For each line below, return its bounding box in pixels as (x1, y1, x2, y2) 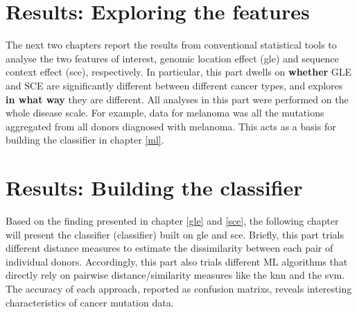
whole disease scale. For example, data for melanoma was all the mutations (6, 105, 324, 120)
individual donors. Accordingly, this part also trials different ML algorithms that (6, 254, 348, 268)
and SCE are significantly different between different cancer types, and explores (6, 78, 343, 92)
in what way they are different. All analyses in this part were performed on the (6, 92, 349, 106)
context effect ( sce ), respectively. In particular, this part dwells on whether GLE (6, 64, 352, 79)
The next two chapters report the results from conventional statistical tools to (6, 37, 337, 52)
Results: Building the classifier (6, 173, 303, 202)
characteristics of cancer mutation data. (6, 295, 174, 309)
